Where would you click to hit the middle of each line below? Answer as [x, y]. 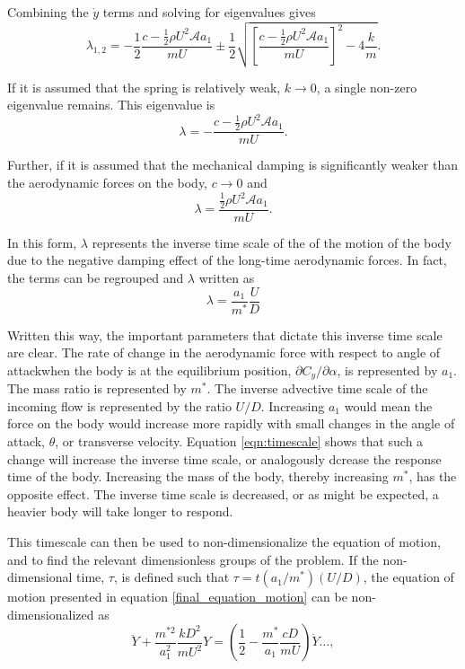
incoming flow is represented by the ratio [119, 405]
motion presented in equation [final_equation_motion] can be [177, 597]
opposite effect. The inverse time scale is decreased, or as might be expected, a [223, 493]
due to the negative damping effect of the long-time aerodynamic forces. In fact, [227, 260]
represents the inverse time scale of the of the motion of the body [272, 242]
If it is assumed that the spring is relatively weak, [144, 87]
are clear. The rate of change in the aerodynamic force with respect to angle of [224, 352]
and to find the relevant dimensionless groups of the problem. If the [193, 559]
